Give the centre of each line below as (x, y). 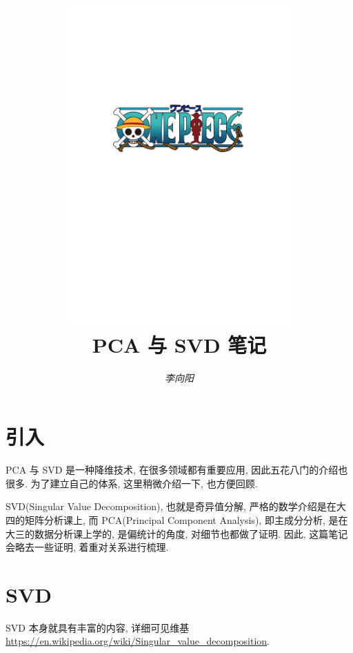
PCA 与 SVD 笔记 (179, 344)
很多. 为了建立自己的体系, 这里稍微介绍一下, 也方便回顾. (132, 483)
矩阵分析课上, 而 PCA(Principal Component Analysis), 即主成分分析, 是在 (186, 519)
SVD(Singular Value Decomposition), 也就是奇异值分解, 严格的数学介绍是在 (171, 506)
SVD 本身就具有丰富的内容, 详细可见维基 (98, 627)
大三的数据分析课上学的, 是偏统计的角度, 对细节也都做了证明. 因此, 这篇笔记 (177, 533)
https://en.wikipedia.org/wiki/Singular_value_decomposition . (138, 641)
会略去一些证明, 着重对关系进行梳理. (87, 547)
